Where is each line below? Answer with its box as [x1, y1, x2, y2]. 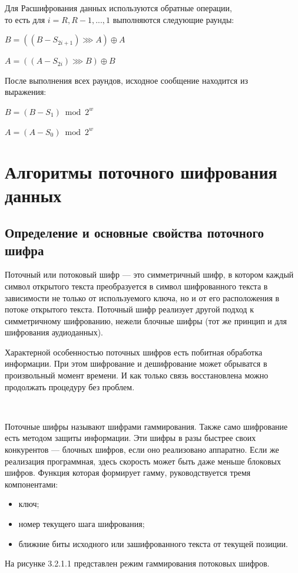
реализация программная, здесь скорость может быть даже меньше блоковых [5, 455, 282, 467]
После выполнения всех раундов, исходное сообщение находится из [5, 74, 248, 86]
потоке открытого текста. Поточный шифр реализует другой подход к [5, 303, 254, 315]
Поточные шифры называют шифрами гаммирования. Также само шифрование [5, 420, 288, 432]
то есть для [5, 13, 45, 25]
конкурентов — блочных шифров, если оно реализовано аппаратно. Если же [5, 443, 279, 456]
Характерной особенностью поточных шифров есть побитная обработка [5, 345, 263, 358]
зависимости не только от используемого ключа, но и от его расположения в [5, 291, 280, 304]
